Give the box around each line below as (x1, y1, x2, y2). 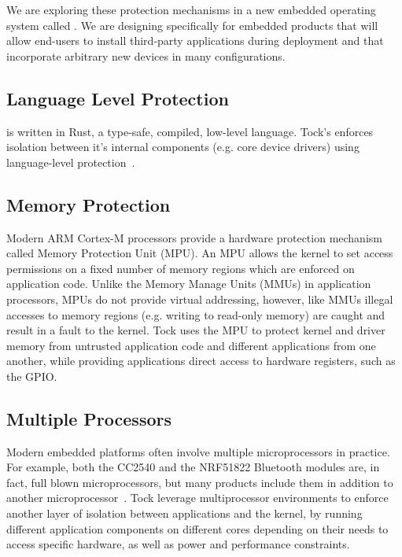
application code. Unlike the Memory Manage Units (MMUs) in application (6, 275, 371, 292)
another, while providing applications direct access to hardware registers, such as (6, 352, 396, 369)
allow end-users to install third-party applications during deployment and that (6, 32, 384, 49)
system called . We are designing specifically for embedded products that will (6, 17, 378, 33)
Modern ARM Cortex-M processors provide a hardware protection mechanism (6, 229, 382, 245)
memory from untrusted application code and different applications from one (6, 337, 376, 353)
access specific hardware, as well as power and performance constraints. (6, 536, 350, 552)
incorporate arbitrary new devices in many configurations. (6, 47, 286, 64)
